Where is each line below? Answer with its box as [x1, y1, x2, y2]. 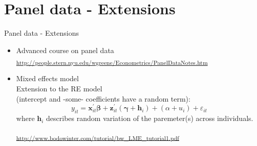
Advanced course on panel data [16, 44, 114, 55]
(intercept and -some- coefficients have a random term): [16, 93, 190, 104]
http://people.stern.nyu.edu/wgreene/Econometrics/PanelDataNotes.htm [16, 58, 208, 67]
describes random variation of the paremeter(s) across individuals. [46, 113, 253, 124]
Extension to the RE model [16, 83, 102, 94]
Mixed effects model [16, 73, 79, 84]
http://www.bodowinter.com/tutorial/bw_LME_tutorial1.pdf [16, 133, 179, 142]
